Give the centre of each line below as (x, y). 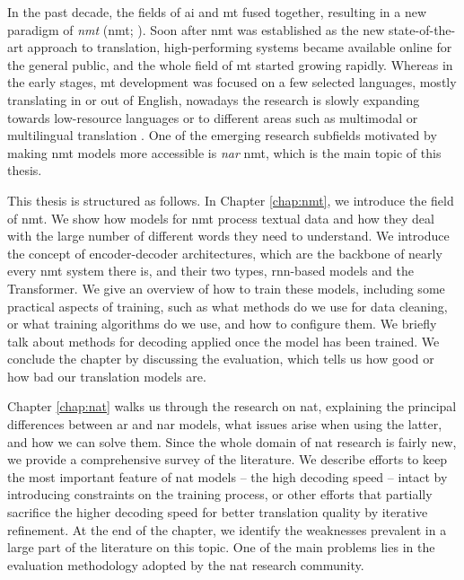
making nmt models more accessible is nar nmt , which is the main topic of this (224, 152)
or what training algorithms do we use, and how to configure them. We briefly (222, 324)
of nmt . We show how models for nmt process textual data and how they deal (221, 218)
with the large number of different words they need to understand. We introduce (228, 236)
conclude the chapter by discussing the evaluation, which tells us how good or (221, 359)
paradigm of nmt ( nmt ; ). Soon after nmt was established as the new (196, 29)
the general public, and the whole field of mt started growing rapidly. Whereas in (230, 64)
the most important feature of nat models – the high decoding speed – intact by (228, 476)
